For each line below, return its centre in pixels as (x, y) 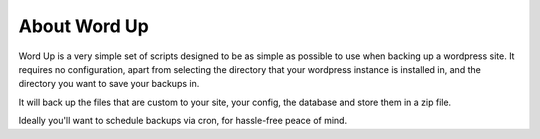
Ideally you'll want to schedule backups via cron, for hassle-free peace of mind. (183, 121)
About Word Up (84, 26)
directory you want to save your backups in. (109, 84)
